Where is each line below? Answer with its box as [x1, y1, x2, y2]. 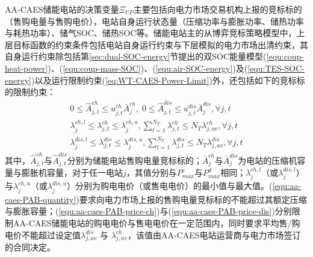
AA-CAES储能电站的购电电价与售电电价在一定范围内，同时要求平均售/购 [13, 217, 300, 229]
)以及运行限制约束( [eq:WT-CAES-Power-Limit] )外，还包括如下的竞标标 [31, 73, 305, 86]
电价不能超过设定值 [5, 228, 81, 241]
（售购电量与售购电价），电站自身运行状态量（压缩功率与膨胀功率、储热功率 [5, 14, 304, 27]
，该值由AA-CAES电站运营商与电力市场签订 [128, 228, 301, 241]
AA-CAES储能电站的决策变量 [5, 3, 119, 15]
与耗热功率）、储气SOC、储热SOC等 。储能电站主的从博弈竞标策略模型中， [5, 26, 297, 39]
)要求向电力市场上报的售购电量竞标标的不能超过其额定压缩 [76, 193, 307, 205]
